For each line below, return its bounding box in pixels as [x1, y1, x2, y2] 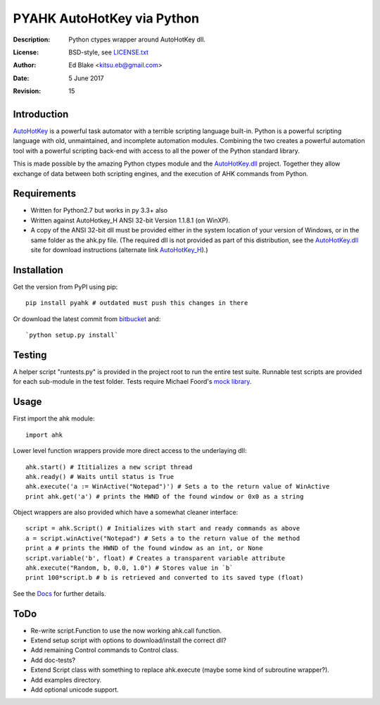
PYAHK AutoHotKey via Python [13, 11, 200, 26]
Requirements [13, 187, 77, 200]
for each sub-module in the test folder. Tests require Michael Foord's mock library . [13, 378, 252, 386]
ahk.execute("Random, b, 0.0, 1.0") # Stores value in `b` [25, 564, 234, 572]
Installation [13, 264, 63, 276]
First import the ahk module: [13, 414, 95, 423]
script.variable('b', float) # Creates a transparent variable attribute [25, 554, 286, 562]
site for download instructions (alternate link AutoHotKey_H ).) [30, 246, 208, 254]
